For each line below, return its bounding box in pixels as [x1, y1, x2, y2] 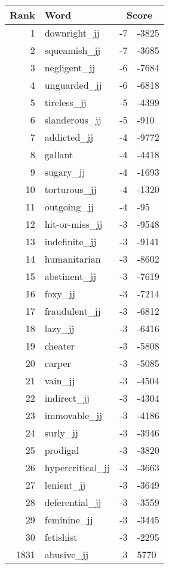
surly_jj [44, 426, 78, 439]
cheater [44, 339, 75, 353]
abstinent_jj [44, 269, 97, 283]
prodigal [44, 443, 79, 457]
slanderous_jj [44, 113, 102, 127]
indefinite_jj [44, 234, 97, 248]
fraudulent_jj [44, 304, 101, 318]
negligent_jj [44, 61, 96, 74]
